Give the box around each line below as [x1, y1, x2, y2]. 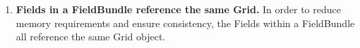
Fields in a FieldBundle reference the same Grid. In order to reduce [16, 2, 341, 16]
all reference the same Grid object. [16, 29, 166, 44]
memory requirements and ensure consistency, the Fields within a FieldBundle [16, 15, 355, 30]
